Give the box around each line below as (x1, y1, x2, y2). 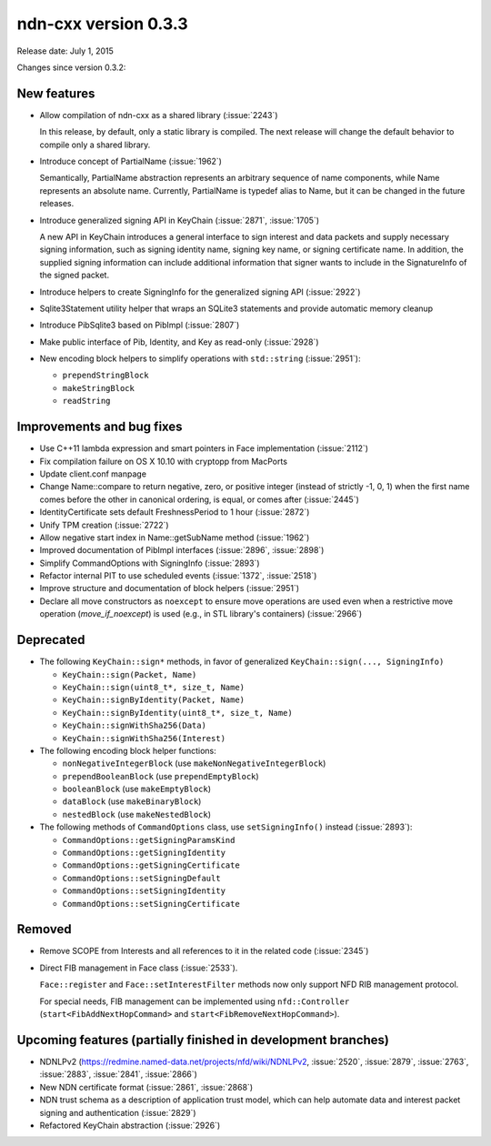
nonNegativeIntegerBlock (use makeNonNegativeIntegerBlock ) (62, 758, 326, 769)
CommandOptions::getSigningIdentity (62, 848, 226, 859)
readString (62, 396, 111, 407)
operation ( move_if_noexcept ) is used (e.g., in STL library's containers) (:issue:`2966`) (39, 608, 363, 619)
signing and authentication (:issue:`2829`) (39, 1107, 196, 1118)
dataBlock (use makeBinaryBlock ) (62, 796, 202, 807)
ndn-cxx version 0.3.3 (16, 14, 188, 34)
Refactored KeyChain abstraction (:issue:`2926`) (39, 1120, 221, 1131)
